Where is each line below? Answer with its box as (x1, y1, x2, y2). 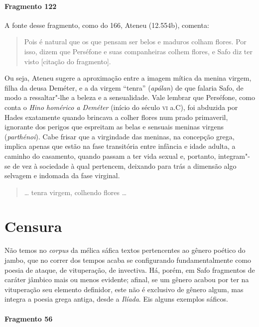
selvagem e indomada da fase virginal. (4, 170, 120, 181)
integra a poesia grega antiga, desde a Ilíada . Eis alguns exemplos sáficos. (4, 294, 228, 304)
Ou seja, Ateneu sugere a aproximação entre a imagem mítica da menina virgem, (4, 73, 252, 83)
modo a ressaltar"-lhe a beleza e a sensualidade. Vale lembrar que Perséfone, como (4, 92, 255, 103)
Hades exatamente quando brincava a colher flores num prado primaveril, (4, 111, 228, 122)
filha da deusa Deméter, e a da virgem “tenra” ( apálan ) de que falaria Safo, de (4, 82, 244, 93)
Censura (4, 216, 62, 236)
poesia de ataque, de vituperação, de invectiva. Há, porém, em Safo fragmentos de (4, 264, 255, 275)
